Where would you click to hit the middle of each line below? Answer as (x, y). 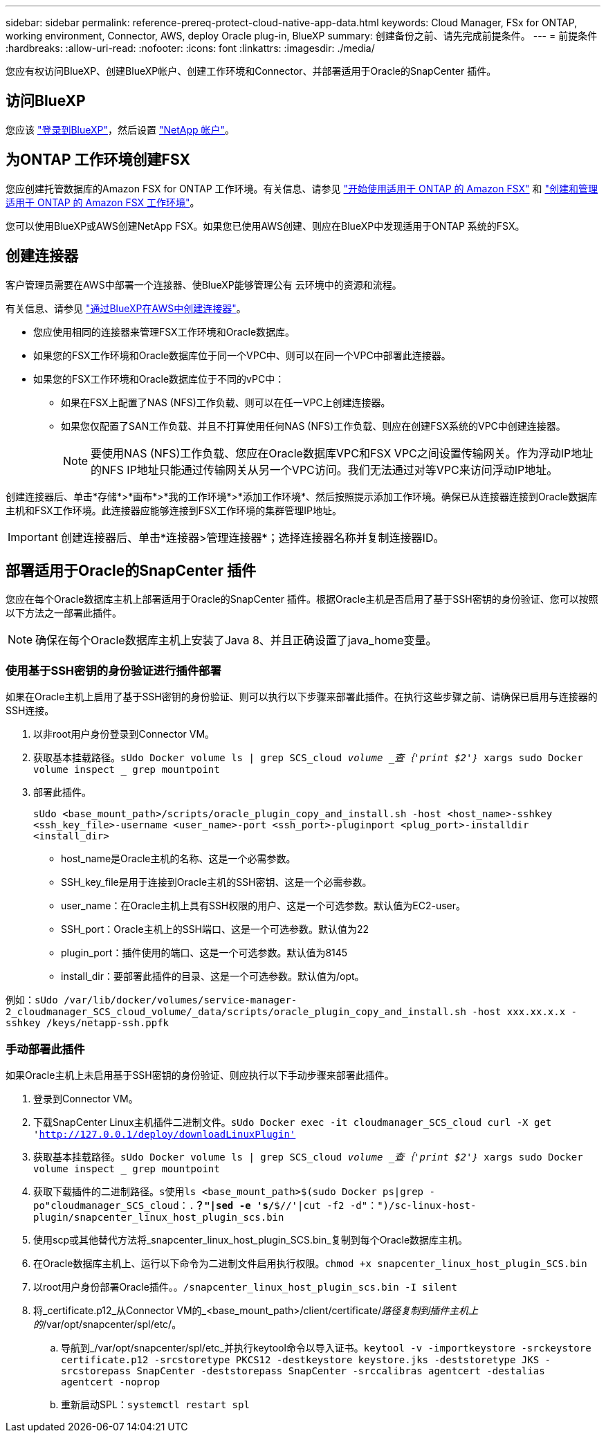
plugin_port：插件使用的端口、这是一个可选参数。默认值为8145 (204, 953)
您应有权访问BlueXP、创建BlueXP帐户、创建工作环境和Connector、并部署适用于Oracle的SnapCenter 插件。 (251, 71)
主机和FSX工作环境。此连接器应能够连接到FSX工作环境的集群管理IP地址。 (174, 510)
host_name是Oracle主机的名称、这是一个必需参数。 (178, 859)
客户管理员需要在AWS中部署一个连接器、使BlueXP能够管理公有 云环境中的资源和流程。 (204, 284)
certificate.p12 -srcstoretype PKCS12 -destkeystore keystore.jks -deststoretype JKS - (306, 1359)
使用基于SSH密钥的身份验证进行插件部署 (113, 670)
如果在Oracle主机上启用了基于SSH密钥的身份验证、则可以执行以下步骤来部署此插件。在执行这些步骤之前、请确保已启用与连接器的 (302, 697)
